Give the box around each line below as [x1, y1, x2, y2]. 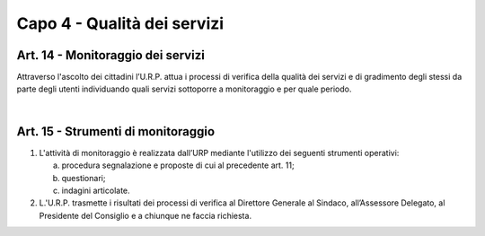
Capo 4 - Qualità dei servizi [16, 13, 225, 33]
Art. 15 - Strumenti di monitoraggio [16, 124, 216, 139]
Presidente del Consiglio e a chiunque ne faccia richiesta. [39, 210, 251, 221]
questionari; [61, 172, 106, 183]
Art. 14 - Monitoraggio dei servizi [16, 48, 206, 63]
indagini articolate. [61, 185, 130, 196]
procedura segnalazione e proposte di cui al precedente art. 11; [61, 160, 295, 170]
